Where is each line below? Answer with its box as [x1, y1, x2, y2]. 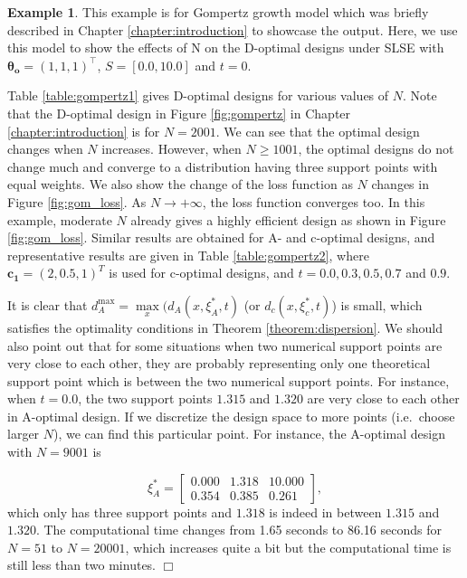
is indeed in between [269, 502, 382, 521]
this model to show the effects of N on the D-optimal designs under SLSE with [7, 38, 444, 57]
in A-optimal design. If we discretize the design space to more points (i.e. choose [7, 406, 455, 425]
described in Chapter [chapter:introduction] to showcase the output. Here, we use [7, 20, 458, 39]
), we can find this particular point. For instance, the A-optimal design [53, 424, 446, 443]
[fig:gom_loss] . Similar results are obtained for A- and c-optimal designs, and [7, 228, 435, 247]
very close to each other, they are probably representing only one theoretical [7, 354, 431, 373]
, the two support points [78, 389, 213, 408]
